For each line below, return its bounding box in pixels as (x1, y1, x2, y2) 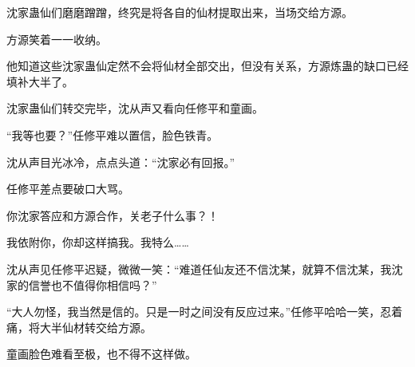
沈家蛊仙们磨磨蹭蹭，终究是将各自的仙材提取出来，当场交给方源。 (6, 4, 353, 20)
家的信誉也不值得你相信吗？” (6, 276, 157, 293)
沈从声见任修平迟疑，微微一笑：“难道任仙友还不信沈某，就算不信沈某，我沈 (6, 260, 403, 277)
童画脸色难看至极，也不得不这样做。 (6, 345, 196, 362)
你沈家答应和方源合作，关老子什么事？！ (6, 207, 219, 223)
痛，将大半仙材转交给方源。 (6, 318, 152, 335)
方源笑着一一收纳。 (6, 30, 107, 47)
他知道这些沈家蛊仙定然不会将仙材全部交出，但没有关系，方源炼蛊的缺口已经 (6, 57, 409, 74)
